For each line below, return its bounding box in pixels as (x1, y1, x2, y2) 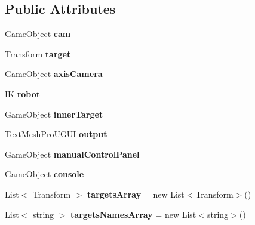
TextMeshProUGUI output (5, 128, 107, 140)
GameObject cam (5, 27, 71, 40)
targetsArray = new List (87, 187, 185, 200)
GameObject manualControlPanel (5, 147, 140, 160)
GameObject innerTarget (5, 107, 103, 120)
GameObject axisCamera (5, 67, 103, 80)
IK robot (5, 87, 41, 100)
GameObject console (5, 168, 84, 180)
